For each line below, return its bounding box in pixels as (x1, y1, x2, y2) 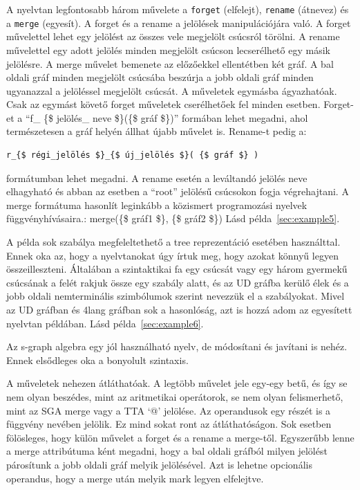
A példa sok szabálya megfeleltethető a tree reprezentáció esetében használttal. (6, 235, 341, 249)
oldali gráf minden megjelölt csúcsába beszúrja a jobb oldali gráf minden (6, 70, 314, 84)
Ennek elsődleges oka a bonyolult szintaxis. (6, 352, 189, 367)
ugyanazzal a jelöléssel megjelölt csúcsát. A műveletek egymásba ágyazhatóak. (6, 83, 337, 98)
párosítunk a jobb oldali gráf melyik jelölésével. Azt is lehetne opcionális (6, 457, 312, 471)
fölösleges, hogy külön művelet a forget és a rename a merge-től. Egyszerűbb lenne (6, 430, 354, 444)
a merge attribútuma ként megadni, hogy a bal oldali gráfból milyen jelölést (6, 444, 328, 458)
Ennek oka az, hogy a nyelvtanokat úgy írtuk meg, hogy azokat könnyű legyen (6, 248, 339, 262)
